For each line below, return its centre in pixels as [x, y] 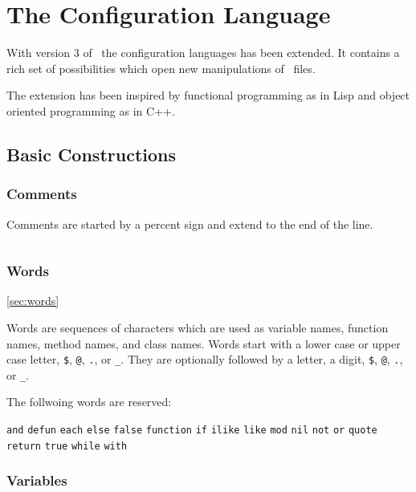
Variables [37, 480]
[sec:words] [33, 301]
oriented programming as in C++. [91, 110]
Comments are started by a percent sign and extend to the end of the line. [190, 224]
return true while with [67, 446]
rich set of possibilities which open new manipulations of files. [161, 68]
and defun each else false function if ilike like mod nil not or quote [192, 430]
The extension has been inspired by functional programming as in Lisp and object [208, 95]
